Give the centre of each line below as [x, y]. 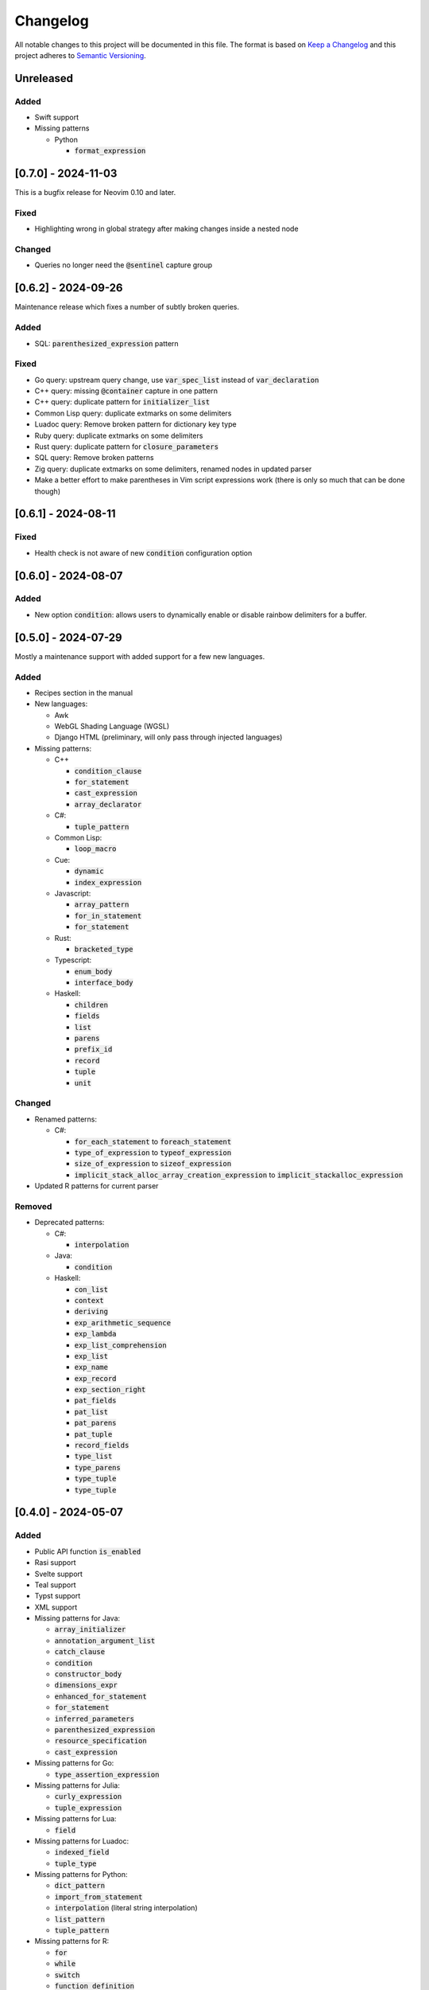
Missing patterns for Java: [77, 1618]
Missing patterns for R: [72, 1941]
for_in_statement [108, 916]
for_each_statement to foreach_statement [153, 1141]
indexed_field [82, 1852]
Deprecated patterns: [70, 1223]
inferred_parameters [95, 1719]
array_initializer [90, 1629]
